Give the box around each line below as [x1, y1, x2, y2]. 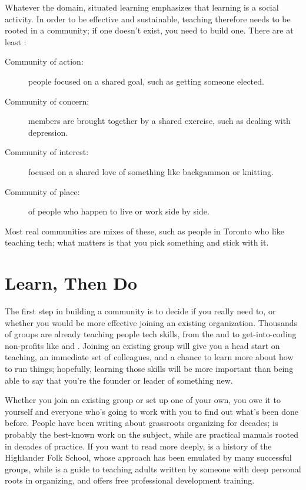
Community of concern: [5, 95, 89, 107]
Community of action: [5, 55, 84, 68]
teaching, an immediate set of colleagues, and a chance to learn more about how [5, 351, 294, 363]
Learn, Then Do [5, 271, 138, 295]
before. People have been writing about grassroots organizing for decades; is [5, 417, 278, 429]
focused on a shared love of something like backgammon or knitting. [28, 165, 274, 177]
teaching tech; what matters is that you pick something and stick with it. [5, 236, 269, 249]
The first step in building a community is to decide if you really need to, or [5, 305, 276, 317]
